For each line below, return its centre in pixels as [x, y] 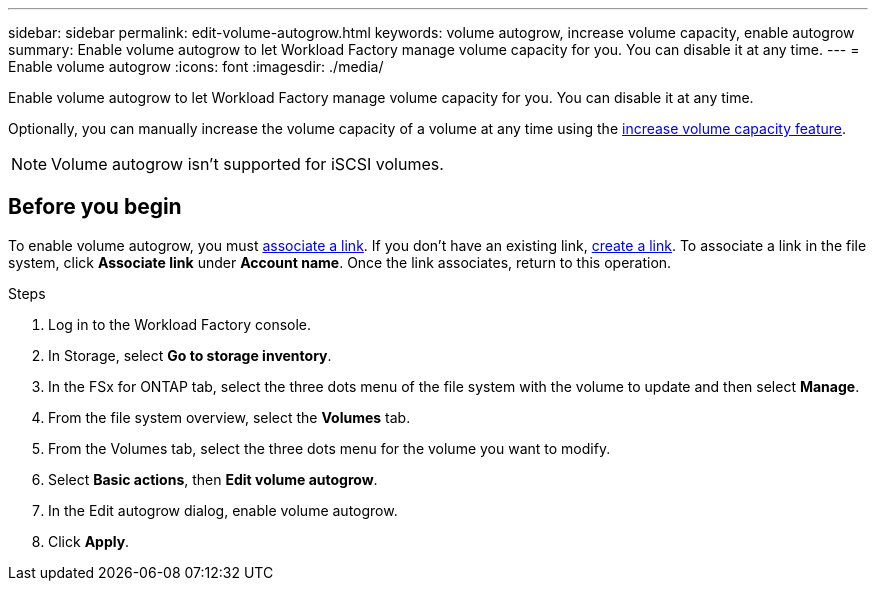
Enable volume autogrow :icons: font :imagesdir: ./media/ [196, 66]
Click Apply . [89, 541]
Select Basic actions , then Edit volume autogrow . [213, 479]
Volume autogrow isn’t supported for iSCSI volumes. [247, 164]
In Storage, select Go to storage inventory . [190, 355]
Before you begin [95, 207]
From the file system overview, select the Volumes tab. [229, 417]
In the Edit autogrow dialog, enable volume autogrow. [223, 510]
